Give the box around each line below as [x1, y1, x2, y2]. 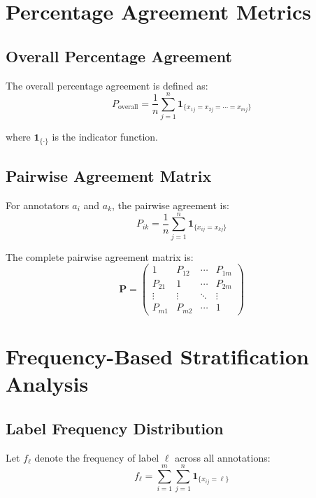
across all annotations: [175, 450, 271, 464]
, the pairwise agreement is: [112, 197, 229, 212]
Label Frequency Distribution [6, 417, 224, 439]
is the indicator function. [52, 129, 158, 144]
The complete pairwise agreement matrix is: [6, 249, 194, 264]
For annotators [6, 197, 69, 212]
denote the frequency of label [34, 450, 159, 464]
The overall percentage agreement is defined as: [6, 78, 208, 92]
